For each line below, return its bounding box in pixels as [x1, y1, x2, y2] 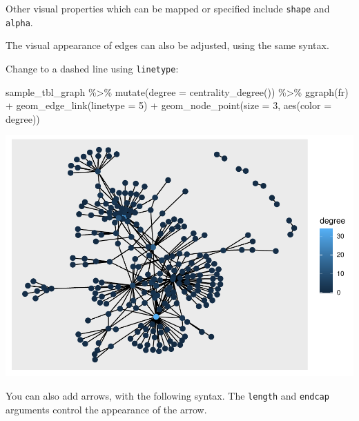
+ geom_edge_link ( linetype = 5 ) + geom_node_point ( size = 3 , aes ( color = [6, 98, 332, 112]
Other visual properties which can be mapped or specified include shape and [6, 1, 330, 15]
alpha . [6, 14, 33, 29]
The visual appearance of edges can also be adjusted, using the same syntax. [6, 38, 329, 52]
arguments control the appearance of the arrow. [6, 402, 207, 416]
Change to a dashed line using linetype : [6, 61, 179, 75]
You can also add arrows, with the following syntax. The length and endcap [6, 388, 329, 402]
